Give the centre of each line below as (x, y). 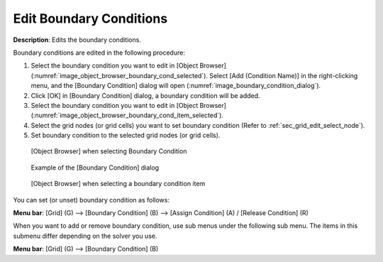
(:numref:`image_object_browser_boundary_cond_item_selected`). (127, 115)
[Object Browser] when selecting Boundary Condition (109, 151)
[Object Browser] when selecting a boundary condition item (118, 184)
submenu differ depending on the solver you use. (85, 236)
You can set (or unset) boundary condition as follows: (91, 200)
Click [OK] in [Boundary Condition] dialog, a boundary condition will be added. (145, 95)
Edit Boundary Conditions (90, 18)
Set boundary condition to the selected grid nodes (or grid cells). (126, 136)
